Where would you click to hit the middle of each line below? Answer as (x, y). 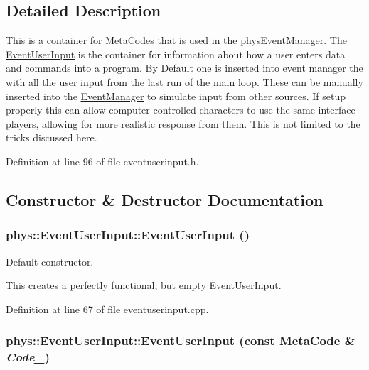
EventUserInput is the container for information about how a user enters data (176, 54)
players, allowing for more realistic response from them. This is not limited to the (183, 123)
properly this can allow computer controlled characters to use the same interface (181, 110)
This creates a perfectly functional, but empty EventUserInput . (144, 285)
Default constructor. (50, 261)
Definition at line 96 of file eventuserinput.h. (102, 161)
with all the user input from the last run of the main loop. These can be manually (184, 81)
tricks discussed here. (52, 137)
